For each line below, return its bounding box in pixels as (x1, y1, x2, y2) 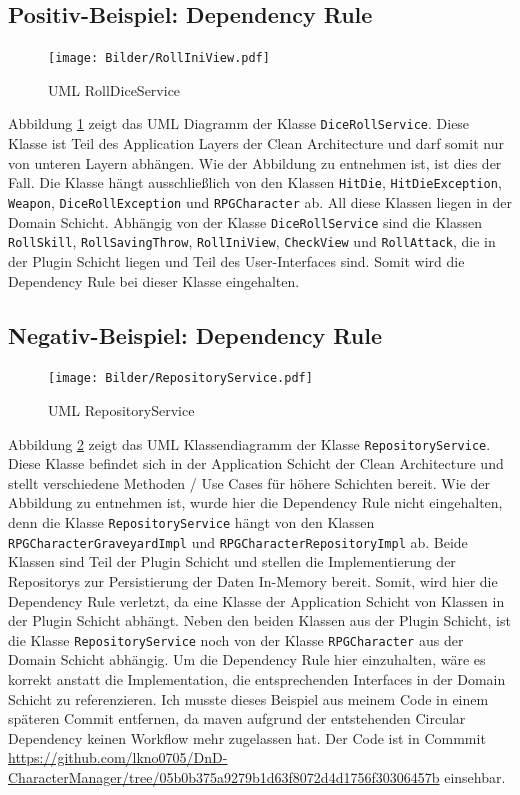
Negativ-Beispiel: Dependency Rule (8, 319, 382, 350)
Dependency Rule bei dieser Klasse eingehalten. (8, 270, 300, 291)
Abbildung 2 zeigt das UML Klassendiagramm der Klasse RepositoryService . (8, 433, 491, 454)
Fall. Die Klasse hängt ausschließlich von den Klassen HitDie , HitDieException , (8, 172, 502, 193)
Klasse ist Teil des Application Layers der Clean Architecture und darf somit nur (8, 133, 504, 154)
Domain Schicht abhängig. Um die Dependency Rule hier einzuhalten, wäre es (8, 649, 486, 670)
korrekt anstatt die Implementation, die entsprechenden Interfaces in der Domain (8, 668, 506, 689)
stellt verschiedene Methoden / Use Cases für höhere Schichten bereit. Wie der (8, 472, 490, 493)
